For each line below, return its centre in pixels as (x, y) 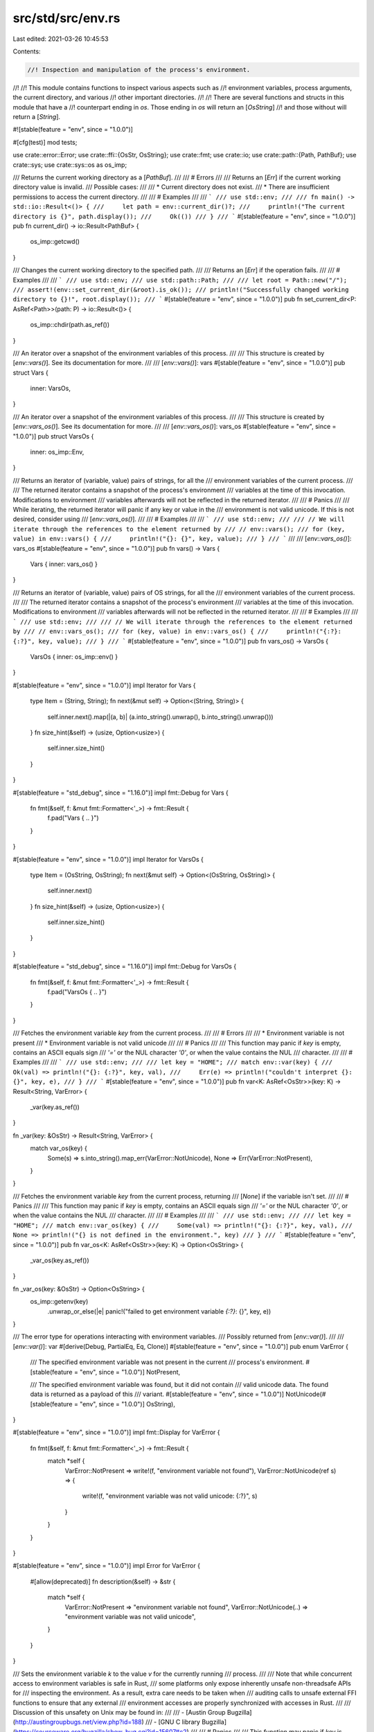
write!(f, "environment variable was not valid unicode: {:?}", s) (170, 1496)
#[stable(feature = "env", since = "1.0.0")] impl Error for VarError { (107, 1566)
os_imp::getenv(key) (59, 1302)
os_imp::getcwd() (55, 242)
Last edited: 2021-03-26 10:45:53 (61, 39)
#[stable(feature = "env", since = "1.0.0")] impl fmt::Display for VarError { (117, 1432)
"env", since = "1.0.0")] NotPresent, (130, 1372)
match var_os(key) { (59, 1148)
